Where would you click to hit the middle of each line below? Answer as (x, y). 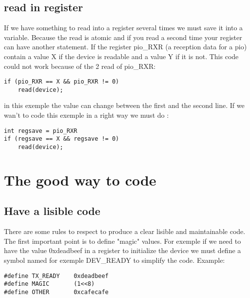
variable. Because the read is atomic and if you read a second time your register (123, 37)
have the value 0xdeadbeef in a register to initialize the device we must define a (123, 250)
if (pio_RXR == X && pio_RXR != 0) (62, 82)
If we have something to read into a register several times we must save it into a (124, 28)
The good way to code (80, 180)
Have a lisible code (52, 211)
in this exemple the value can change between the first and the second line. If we (124, 105)
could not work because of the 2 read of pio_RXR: (80, 66)
